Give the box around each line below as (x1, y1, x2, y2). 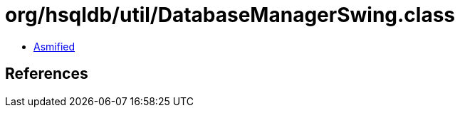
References (5, 65, 88, 83)
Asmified (33, 40, 75, 53)
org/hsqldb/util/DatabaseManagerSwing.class (5, 3, 456, 27)
